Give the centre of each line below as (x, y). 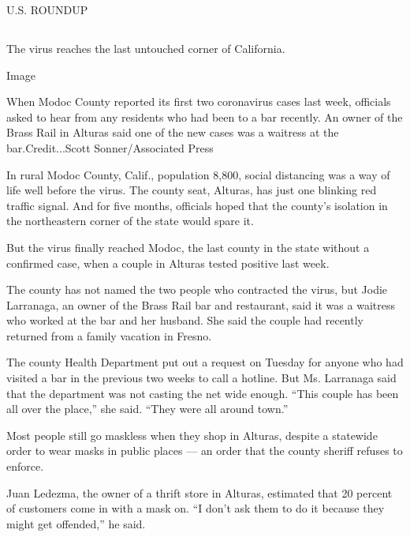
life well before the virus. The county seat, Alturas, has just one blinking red (192, 190)
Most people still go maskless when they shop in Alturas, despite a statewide (192, 435)
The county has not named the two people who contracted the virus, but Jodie (197, 289)
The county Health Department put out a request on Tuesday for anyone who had (205, 362)
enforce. (25, 466)
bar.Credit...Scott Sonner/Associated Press (110, 147)
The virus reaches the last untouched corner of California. (146, 48)
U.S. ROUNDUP (47, 9)
